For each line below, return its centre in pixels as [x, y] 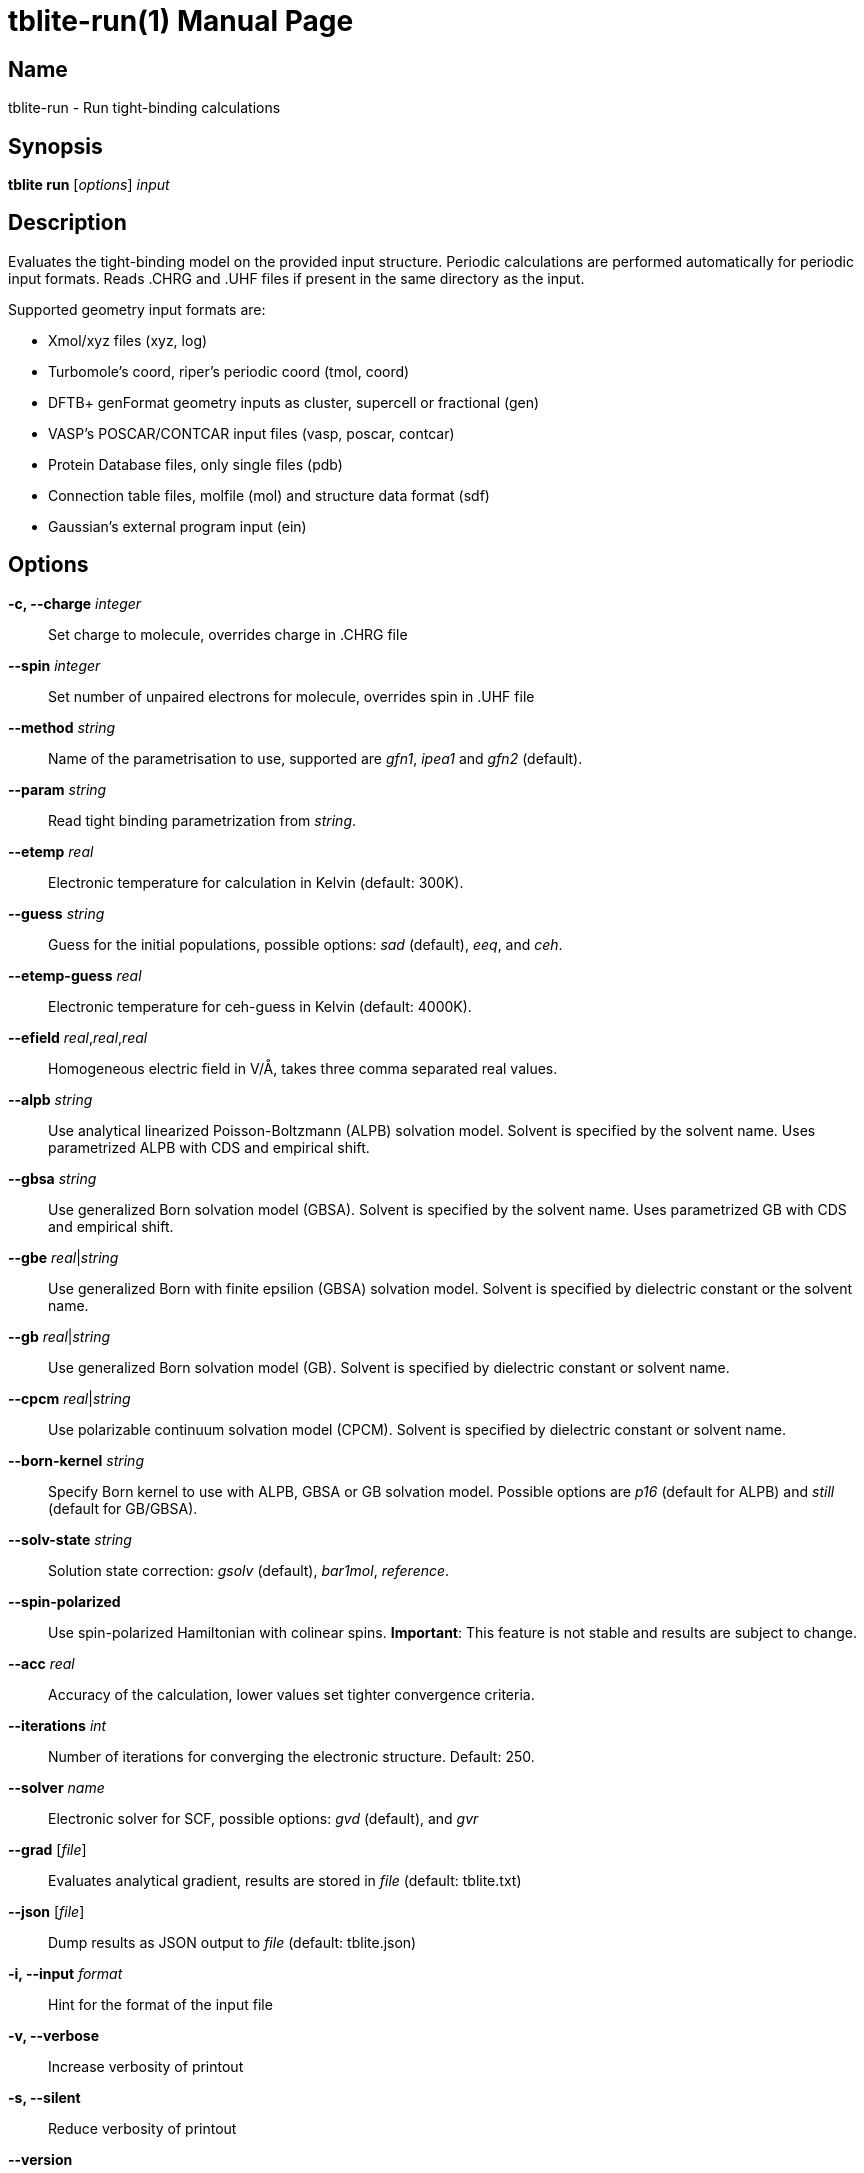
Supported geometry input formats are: [137, 309]
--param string [57, 789]
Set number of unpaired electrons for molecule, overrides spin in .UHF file [291, 696]
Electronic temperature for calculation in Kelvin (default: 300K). [256, 882]
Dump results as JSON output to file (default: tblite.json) [232, 1942]
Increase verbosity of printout [146, 2066]
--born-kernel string [76, 1460]
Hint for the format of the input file [160, 2004]
